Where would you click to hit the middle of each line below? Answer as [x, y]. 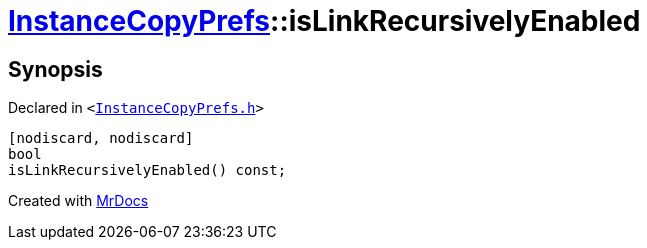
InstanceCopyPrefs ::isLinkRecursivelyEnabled [324, 21]
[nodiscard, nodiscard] [101, 138]
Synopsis [55, 69]
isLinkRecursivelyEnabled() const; [147, 170]
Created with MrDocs [78, 201]
